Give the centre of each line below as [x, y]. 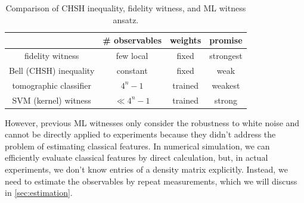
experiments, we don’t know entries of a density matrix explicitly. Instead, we [146, 169]
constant [132, 70]
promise [226, 40]
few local [132, 56]
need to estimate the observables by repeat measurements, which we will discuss [151, 181]
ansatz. [126, 19]
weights [186, 40]
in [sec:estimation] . [39, 193]
